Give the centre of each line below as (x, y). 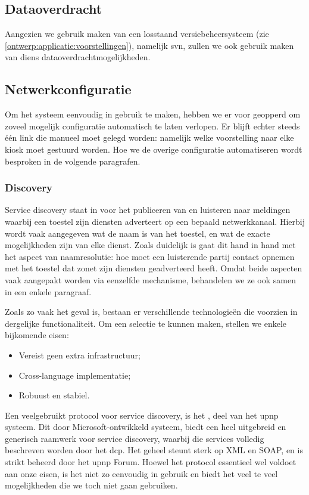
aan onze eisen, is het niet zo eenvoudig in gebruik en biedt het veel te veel (141, 473)
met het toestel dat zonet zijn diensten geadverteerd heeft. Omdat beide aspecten (154, 268)
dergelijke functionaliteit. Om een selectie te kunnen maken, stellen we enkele (146, 323)
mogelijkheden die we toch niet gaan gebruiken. (91, 485)
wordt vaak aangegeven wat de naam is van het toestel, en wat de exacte (138, 233)
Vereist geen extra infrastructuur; (79, 355)
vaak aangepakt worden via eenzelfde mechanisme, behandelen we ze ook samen (150, 279)
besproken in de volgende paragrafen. (73, 161)
